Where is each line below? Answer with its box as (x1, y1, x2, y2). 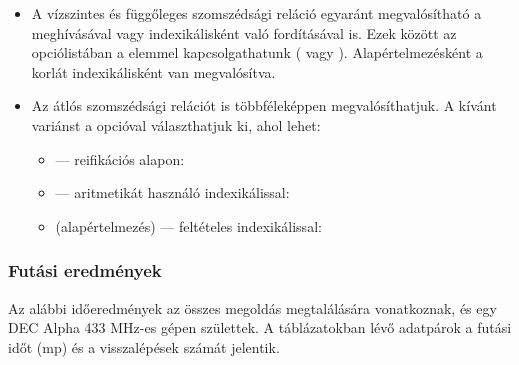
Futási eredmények (8, 258, 162, 283)
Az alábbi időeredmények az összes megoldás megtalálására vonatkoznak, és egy (8, 297, 497, 318)
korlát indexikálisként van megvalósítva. (31, 61, 276, 82)
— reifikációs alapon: (55, 148, 185, 169)
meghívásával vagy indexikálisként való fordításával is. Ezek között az (31, 22, 457, 43)
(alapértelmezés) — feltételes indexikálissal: (55, 215, 322, 236)
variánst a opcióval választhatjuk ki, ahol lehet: (31, 114, 321, 135)
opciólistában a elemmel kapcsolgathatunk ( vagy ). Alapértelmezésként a (31, 42, 483, 63)
